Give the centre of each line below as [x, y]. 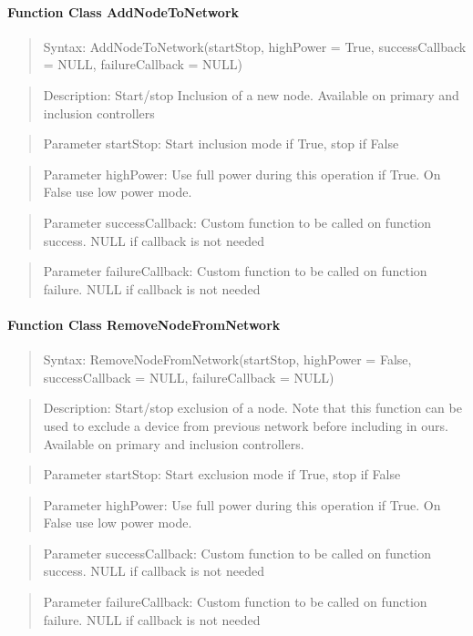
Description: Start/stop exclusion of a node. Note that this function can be [252, 408]
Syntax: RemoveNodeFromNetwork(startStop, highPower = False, [227, 359]
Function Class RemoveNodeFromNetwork [144, 324]
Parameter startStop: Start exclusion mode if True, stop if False [222, 474]
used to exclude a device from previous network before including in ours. [246, 425]
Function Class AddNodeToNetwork [123, 11]
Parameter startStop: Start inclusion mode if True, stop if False [221, 144]
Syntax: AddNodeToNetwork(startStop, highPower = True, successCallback [255, 46]
